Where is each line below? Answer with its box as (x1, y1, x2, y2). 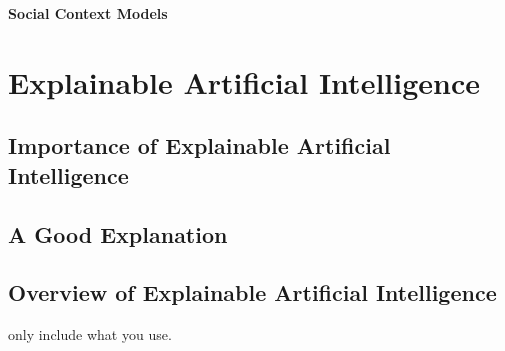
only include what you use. (8, 324, 172, 345)
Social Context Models (8, 3, 168, 23)
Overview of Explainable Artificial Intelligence (8, 277, 497, 308)
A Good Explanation (8, 218, 228, 249)
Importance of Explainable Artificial (8, 130, 391, 161)
